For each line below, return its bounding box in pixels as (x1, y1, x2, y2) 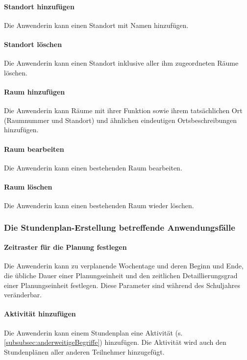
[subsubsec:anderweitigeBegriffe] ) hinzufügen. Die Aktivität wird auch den (4, 337, 226, 347)
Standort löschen (4, 39, 62, 49)
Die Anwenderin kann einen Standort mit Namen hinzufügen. (4, 20, 189, 30)
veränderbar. (4, 289, 42, 300)
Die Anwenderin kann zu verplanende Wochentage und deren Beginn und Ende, (4, 261, 244, 271)
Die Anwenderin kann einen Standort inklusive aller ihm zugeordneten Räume (4, 58, 239, 68)
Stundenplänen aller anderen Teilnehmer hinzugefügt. (4, 346, 165, 357)
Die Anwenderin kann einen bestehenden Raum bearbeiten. (4, 162, 182, 172)
